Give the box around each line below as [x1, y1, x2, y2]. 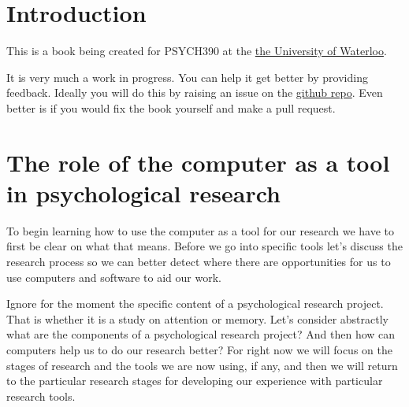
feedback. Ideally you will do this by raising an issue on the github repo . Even [6, 84, 383, 101]
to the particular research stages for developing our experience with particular [6, 372, 383, 389]
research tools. [6, 387, 76, 404]
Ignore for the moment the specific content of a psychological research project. [6, 295, 384, 312]
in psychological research [6, 176, 281, 209]
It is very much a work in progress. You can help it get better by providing [6, 68, 368, 85]
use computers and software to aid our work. [6, 268, 221, 285]
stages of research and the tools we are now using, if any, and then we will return [6, 357, 398, 373]
